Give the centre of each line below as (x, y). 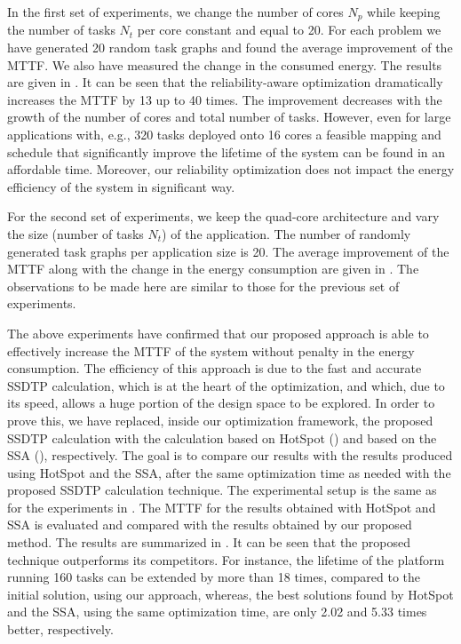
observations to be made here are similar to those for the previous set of (203, 286)
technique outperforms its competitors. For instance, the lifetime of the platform (226, 559)
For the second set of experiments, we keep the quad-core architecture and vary (223, 216)
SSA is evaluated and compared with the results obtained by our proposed (210, 525)
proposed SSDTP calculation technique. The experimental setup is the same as (222, 490)
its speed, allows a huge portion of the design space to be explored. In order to (221, 403)
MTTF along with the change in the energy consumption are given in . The (213, 269)
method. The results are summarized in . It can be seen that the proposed (209, 542)
